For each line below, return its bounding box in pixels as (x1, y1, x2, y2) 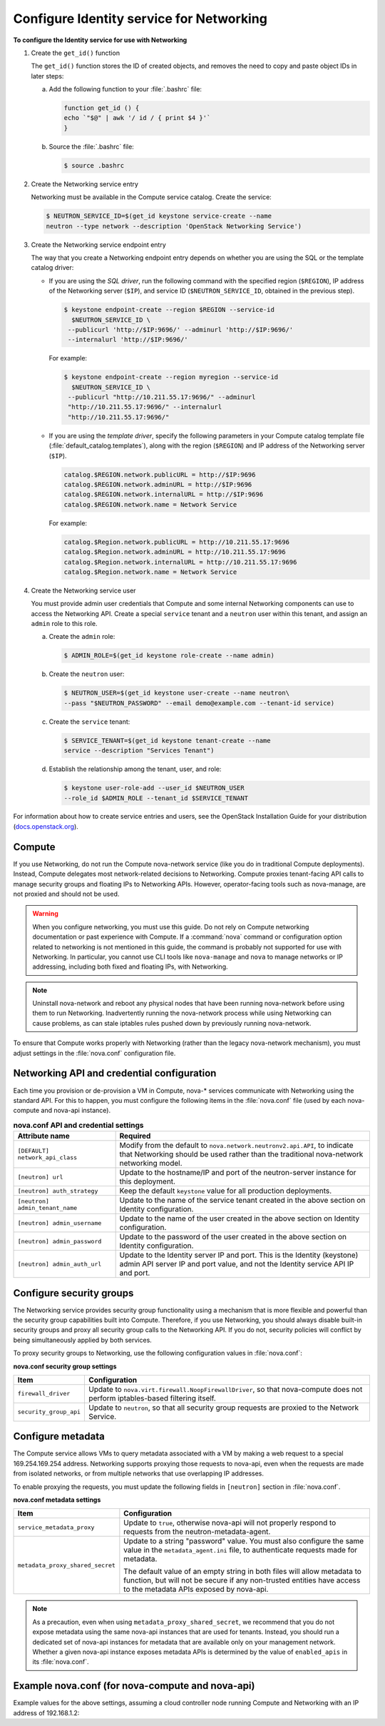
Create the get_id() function (31, 49, 120, 57)
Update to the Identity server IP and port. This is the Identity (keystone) (119, 1250, 359, 1260)
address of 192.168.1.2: (13, 1708, 80, 1717)
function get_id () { (63, 104, 140, 112)
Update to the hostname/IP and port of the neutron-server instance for (119, 1168, 356, 1178)
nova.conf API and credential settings (13, 1120, 144, 1130)
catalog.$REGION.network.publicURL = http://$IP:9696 (63, 470, 256, 478)
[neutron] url (17, 1173, 63, 1181)
